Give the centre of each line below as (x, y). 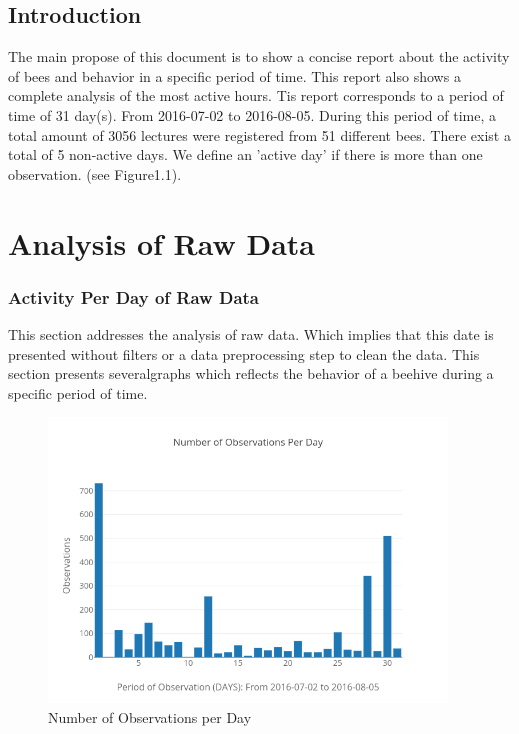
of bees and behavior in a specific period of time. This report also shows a (234, 75)
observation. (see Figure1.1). (95, 173)
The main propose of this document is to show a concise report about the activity (259, 56)
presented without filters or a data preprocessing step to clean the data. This (244, 353)
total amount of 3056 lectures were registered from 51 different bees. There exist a (259, 134)
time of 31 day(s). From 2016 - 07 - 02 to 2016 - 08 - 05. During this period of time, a (252, 114)
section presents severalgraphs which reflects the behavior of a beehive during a (251, 373)
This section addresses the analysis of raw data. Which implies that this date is (251, 333)
